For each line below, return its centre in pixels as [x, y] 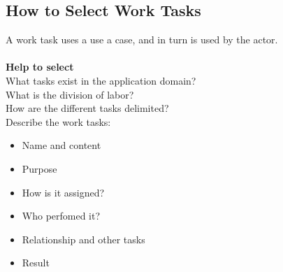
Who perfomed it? [61, 216]
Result [36, 263]
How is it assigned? [63, 192]
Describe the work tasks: [58, 121]
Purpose [39, 168]
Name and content [61, 145]
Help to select [40, 67]
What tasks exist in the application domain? [101, 80]
